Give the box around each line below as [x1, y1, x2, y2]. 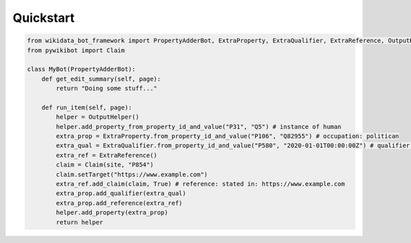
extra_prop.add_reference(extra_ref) [55, 199, 183, 207]
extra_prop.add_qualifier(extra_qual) [55, 190, 186, 197]
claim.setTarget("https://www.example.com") [55, 171, 208, 178]
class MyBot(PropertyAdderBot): [27, 66, 136, 73]
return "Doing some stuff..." [55, 85, 158, 92]
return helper [55, 218, 103, 226]
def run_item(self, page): [41, 103, 133, 111]
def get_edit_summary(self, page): [41, 75, 161, 83]
